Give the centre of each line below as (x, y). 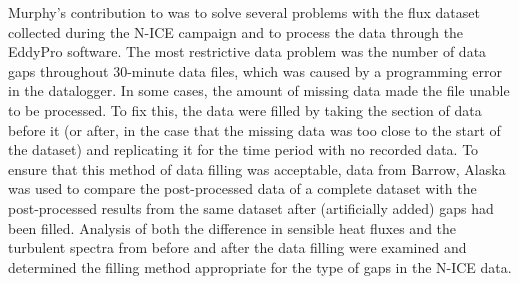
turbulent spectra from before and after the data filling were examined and (237, 247)
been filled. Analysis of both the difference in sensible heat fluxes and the (232, 227)
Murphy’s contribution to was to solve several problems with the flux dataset (244, 12)
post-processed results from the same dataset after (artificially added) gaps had (251, 207)
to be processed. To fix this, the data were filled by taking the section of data (245, 109)
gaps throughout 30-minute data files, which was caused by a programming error (255, 70)
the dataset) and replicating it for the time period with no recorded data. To (243, 149)
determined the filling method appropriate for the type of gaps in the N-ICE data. (260, 266)
